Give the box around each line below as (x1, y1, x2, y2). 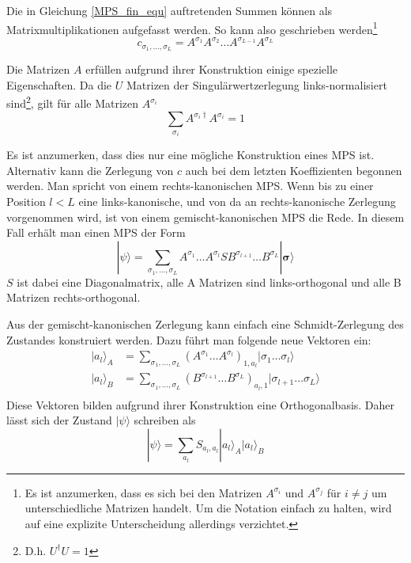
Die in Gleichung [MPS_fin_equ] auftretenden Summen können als (6, 2, 333, 18)
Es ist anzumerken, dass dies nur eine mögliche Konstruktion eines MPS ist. (6, 146, 375, 163)
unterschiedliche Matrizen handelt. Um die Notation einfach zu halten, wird (25, 500, 392, 516)
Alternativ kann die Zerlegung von (6, 162, 174, 178)
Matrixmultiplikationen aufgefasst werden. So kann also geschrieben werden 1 (6, 18, 378, 37)
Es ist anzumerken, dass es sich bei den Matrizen (25, 484, 262, 500)
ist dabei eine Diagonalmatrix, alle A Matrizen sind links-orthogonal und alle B (17, 273, 402, 290)
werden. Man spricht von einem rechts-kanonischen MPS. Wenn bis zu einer (6, 177, 374, 194)
